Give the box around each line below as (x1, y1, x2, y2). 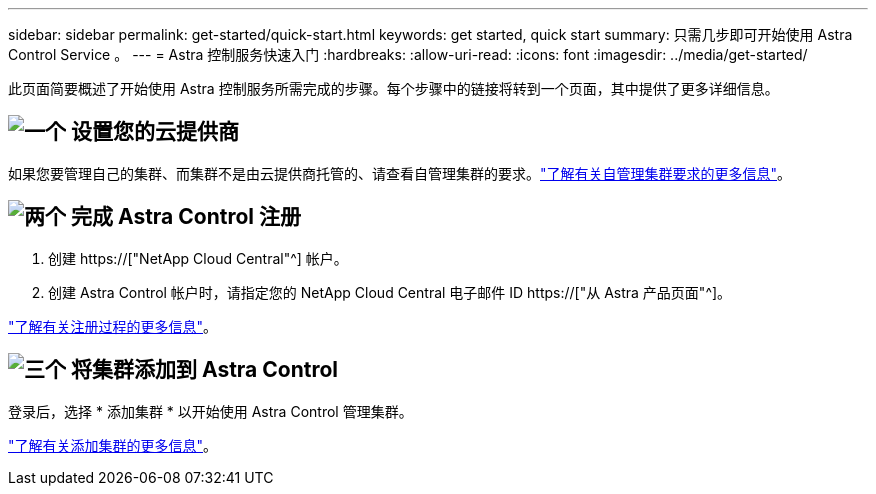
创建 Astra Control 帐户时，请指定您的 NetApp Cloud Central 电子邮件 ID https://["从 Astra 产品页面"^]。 (48, 283, 732, 301)
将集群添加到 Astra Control (70, 357, 339, 383)
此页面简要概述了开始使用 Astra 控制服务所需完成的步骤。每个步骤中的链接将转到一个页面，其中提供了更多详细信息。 (8, 80, 779, 97)
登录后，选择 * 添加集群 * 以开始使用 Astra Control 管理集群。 (8, 402, 413, 420)
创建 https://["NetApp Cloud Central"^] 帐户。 (48, 249, 348, 267)
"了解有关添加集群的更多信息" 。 (8, 436, 218, 454)
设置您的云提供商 (70, 119, 239, 145)
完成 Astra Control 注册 (70, 204, 302, 230)
